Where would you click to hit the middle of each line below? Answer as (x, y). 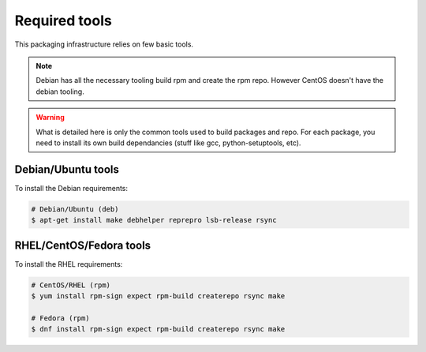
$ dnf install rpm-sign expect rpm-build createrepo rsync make (158, 329)
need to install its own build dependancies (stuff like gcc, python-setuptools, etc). (168, 143)
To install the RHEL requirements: (69, 264)
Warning (50, 118)
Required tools (63, 21)
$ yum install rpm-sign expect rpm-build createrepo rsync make (158, 296)
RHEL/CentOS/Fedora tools (83, 245)
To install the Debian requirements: (71, 188)
